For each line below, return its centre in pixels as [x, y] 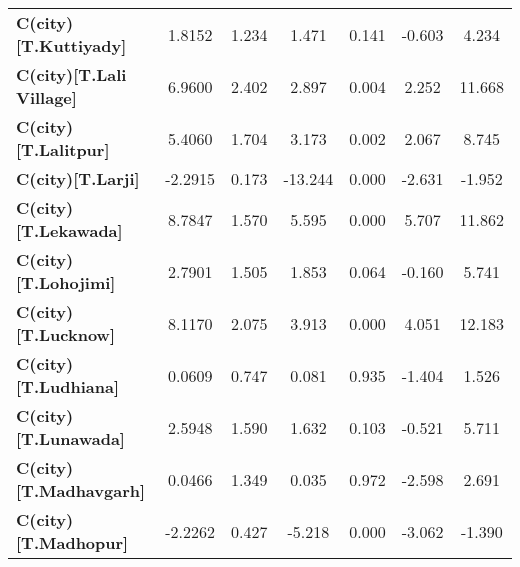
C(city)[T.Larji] [78, 178]
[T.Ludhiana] [68, 386]
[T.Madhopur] [72, 542]
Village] [46, 97]
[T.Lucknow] [65, 334]
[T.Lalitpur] [63, 149]
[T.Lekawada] [69, 230]
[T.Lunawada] [70, 438]
